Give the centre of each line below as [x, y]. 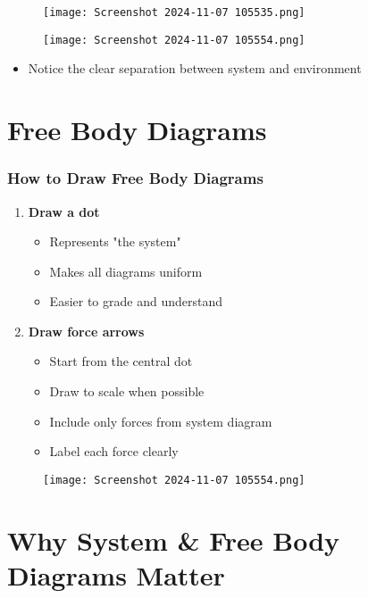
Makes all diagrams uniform [126, 271]
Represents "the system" [115, 241]
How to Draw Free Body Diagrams [135, 178]
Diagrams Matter [116, 574]
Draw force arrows [86, 331]
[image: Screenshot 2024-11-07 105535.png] [174, 12]
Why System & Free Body [174, 540]
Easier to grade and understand [136, 301]
